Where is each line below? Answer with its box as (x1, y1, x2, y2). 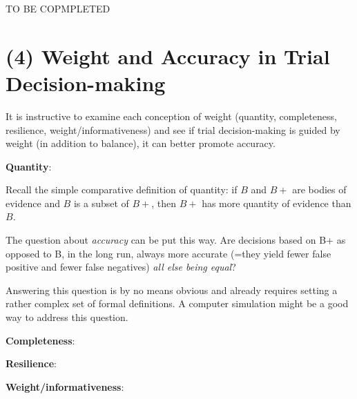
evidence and (6, 195, 60, 210)
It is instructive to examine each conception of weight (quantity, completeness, (6, 108, 337, 123)
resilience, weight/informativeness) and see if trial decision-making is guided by (6, 122, 340, 137)
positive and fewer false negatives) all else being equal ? (6, 260, 236, 274)
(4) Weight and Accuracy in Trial (6, 41, 330, 70)
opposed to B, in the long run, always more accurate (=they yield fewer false (6, 246, 331, 260)
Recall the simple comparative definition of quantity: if (6, 182, 238, 197)
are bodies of (292, 182, 347, 197)
